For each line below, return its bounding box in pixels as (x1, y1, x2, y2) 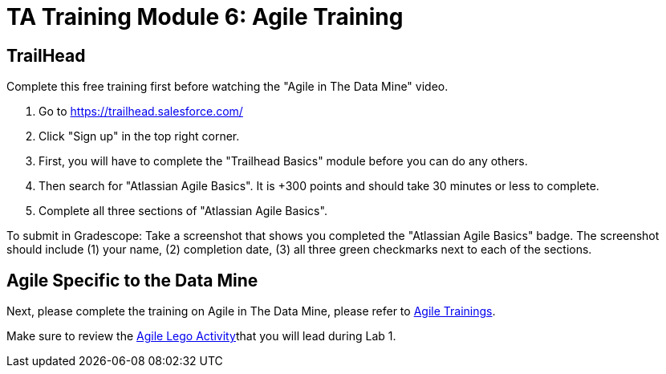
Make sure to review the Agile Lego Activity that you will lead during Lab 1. (6, 329, 396, 344)
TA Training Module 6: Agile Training (6, 3, 404, 30)
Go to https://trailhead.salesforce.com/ (39, 104, 243, 119)
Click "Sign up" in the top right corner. (39, 129, 240, 144)
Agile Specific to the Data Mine (6, 270, 258, 291)
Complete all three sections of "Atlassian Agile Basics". (39, 204, 327, 218)
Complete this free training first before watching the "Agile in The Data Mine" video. (6, 79, 449, 94)
